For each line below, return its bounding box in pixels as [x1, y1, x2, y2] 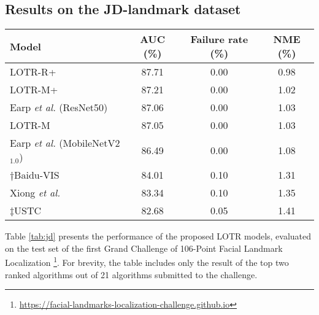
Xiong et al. [10, 185, 61, 200]
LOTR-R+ [10, 64, 56, 79]
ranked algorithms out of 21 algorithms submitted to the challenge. [5, 268, 258, 281]
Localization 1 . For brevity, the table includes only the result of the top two [5, 254, 289, 269]
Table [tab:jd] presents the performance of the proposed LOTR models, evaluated [5, 230, 312, 243]
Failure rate [190, 32, 248, 47]
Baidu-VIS [14, 168, 60, 182]
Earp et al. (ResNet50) [10, 100, 108, 115]
